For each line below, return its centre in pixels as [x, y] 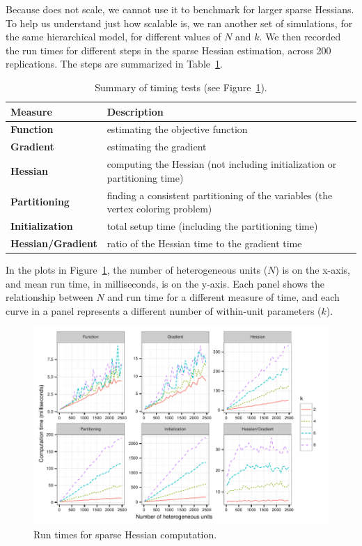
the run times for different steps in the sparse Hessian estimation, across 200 [168, 50]
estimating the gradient [157, 147]
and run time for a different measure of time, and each [223, 297]
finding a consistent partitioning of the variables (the [220, 195]
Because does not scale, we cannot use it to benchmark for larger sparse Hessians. [180, 9]
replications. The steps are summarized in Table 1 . [114, 64]
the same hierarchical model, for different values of [113, 37]
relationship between [49, 297]
